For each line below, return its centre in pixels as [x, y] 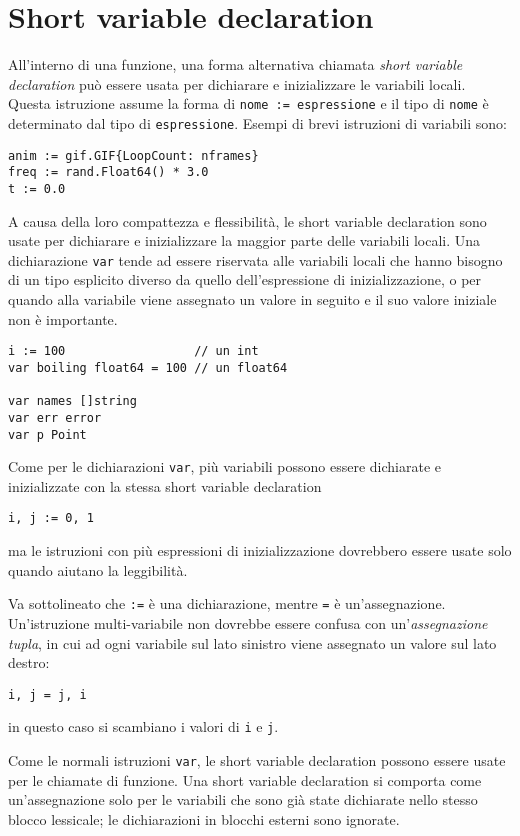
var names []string [72, 401]
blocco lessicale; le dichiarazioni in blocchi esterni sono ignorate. [204, 818]
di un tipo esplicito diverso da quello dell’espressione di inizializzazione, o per [245, 279]
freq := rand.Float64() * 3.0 [108, 172]
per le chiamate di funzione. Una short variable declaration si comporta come [245, 779]
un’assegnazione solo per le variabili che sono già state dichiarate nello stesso [243, 799]
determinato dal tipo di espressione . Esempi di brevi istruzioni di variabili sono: [258, 122]
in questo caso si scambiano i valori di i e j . [143, 726]
